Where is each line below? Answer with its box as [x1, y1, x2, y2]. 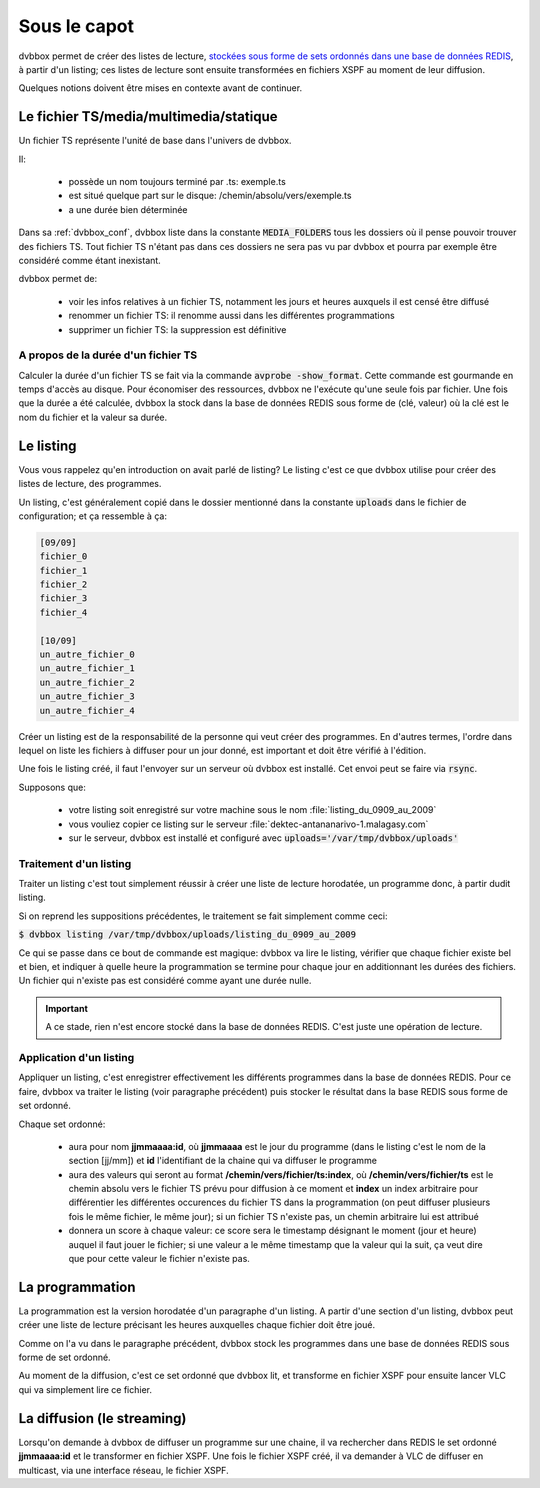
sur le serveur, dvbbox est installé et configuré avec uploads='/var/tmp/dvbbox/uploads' [68, 831, 459, 844]
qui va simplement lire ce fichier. [18, 1383, 153, 1395]
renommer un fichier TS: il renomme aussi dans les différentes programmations [68, 310, 395, 322]
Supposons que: [18, 781, 87, 793]
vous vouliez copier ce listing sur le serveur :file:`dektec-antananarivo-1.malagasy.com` [68, 818, 429, 830]
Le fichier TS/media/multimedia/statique [18, 108, 279, 125]
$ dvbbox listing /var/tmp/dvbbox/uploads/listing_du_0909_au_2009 [18, 929, 357, 940]
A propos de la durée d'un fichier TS [18, 348, 198, 362]
